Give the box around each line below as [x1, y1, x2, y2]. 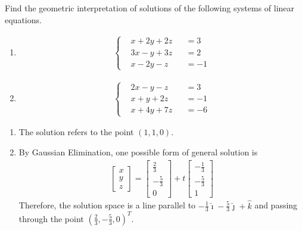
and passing [254, 199, 298, 211]
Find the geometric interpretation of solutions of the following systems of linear [5, 2, 295, 14]
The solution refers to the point [18, 126, 134, 138]
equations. [5, 13, 42, 26]
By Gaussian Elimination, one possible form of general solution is [18, 146, 258, 158]
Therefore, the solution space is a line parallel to [18, 199, 196, 211]
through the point [18, 212, 84, 224]
